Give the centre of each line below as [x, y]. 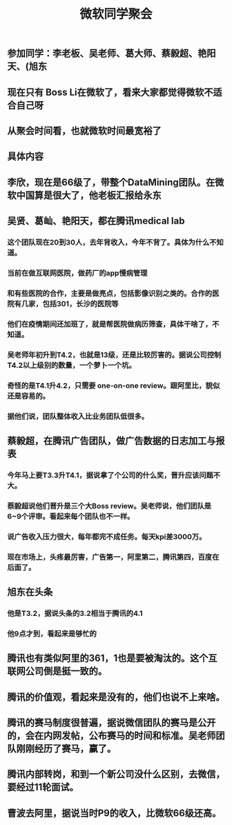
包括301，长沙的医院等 [80, 303]
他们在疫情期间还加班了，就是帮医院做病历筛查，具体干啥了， [110, 324]
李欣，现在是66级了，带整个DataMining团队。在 [111, 182]
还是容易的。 [29, 396]
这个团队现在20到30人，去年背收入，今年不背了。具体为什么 [108, 242]
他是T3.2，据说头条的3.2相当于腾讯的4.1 [75, 613]
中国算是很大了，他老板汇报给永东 [89, 195]
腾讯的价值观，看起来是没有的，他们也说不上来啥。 [116, 697]
